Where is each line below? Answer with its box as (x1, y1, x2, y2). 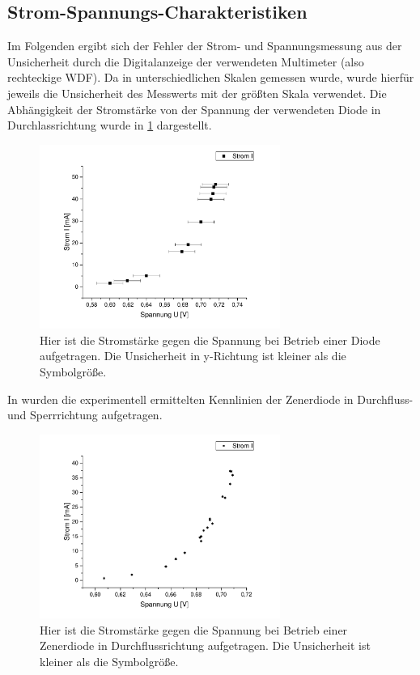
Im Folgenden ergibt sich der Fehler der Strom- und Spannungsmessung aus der (7, 37, 402, 54)
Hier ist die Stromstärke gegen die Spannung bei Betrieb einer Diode (40, 331, 380, 348)
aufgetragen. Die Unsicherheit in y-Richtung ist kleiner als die (40, 347, 346, 364)
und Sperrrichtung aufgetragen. (7, 406, 163, 423)
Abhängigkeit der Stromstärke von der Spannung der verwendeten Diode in (7, 100, 381, 117)
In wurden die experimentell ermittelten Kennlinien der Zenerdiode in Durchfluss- (7, 390, 414, 407)
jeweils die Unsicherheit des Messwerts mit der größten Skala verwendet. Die (7, 84, 387, 101)
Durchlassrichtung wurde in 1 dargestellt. (7, 117, 212, 134)
